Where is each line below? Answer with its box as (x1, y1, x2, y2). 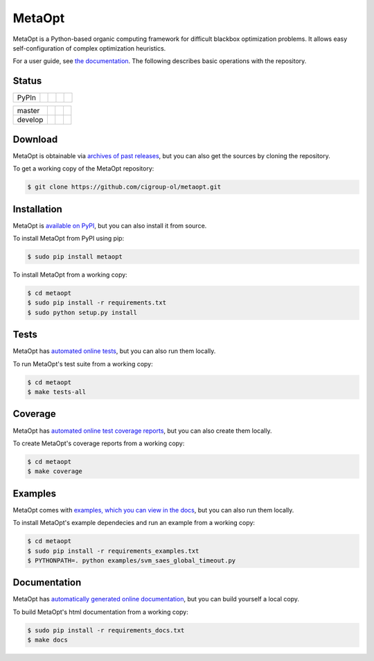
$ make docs (27, 636, 69, 644)
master (17, 106, 40, 116)
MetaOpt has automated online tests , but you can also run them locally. (12, 347, 216, 355)
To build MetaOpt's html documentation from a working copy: (12, 608, 188, 616)
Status (12, 75, 42, 87)
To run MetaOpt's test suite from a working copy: (12, 359, 154, 368)
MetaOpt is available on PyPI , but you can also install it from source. (12, 221, 207, 230)
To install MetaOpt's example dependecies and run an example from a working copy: (12, 519, 256, 527)
